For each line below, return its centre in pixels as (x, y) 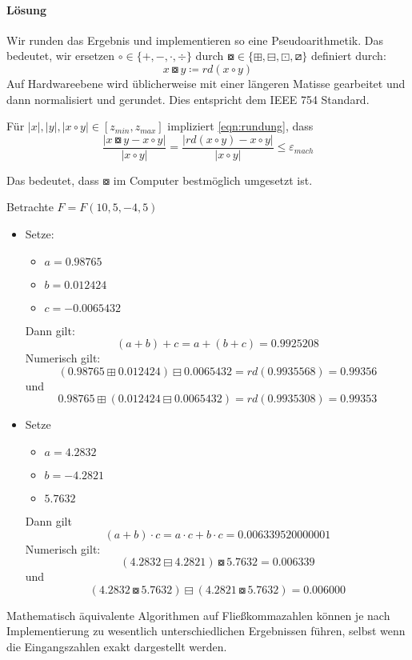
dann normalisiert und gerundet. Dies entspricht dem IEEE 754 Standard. (188, 99)
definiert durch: (348, 56)
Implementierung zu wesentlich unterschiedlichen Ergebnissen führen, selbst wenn (206, 631)
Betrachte (30, 207)
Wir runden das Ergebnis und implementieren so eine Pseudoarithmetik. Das (195, 40)
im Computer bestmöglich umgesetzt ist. (213, 180)
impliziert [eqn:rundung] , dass (240, 126)
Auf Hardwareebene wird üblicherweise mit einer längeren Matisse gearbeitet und (206, 83)
